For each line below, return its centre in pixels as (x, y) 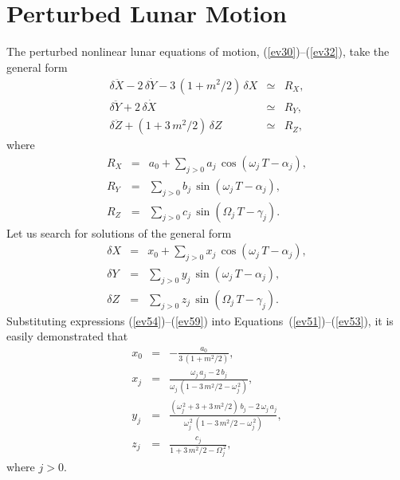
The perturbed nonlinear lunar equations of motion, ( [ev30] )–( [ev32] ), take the (198, 51)
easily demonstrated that (67, 336)
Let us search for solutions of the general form (119, 232)
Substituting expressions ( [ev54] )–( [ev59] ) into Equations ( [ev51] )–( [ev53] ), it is (200, 320)
